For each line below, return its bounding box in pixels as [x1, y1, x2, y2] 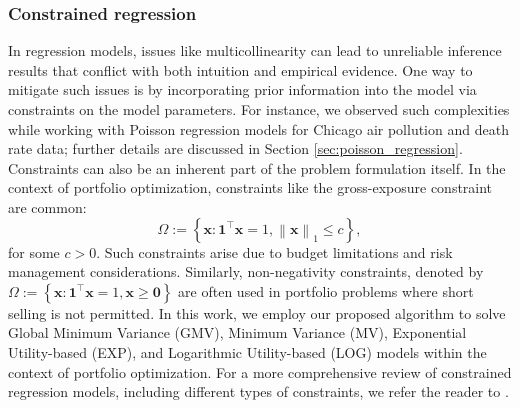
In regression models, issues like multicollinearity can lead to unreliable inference [8, 40, 502, 61]
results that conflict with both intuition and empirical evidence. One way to [8, 59, 473, 80]
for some [8, 241, 60, 262]
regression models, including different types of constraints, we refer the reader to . [8, 381, 509, 402]
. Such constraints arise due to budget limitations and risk [96, 241, 453, 262]
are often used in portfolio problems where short [178, 280, 474, 301]
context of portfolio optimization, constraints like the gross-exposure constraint [8, 177, 493, 198]
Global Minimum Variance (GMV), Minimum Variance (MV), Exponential [8, 322, 467, 343]
